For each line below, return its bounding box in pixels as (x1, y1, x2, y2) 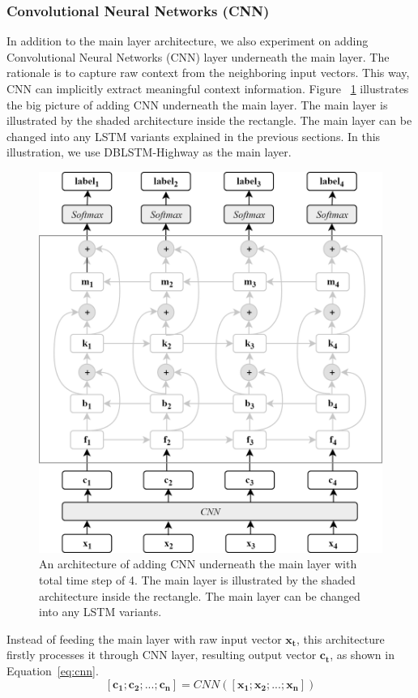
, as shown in (330, 646, 395, 663)
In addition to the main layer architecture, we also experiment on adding (6, 32, 369, 49)
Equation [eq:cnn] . (6, 662, 99, 679)
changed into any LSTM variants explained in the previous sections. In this (6, 127, 381, 144)
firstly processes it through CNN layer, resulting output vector (6, 646, 317, 663)
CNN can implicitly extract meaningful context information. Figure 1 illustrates (6, 80, 409, 96)
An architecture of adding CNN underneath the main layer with (39, 555, 357, 572)
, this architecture (296, 630, 385, 647)
